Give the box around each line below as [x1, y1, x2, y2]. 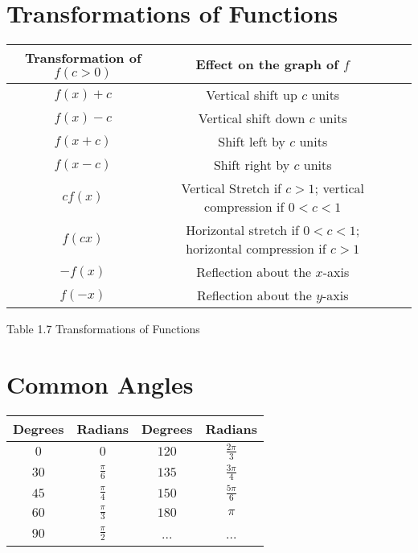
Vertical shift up [206, 85, 297, 105]
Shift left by [218, 132, 285, 151]
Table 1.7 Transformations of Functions [6, 320, 200, 337]
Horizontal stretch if [186, 221, 299, 240]
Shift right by [213, 155, 290, 175]
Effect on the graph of [195, 55, 338, 74]
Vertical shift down [198, 109, 305, 128]
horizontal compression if [186, 239, 326, 258]
